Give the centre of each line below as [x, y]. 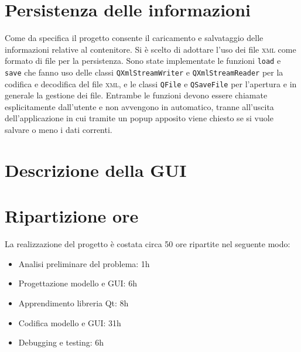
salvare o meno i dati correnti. [59, 130]
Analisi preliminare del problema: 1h [84, 263]
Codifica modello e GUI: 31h [70, 322]
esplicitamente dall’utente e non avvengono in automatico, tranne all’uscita [139, 106]
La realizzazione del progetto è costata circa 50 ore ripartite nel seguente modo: [148, 244]
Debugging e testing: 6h [61, 342]
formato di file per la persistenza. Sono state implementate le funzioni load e [143, 61]
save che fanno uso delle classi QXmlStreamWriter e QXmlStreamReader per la [144, 72]
